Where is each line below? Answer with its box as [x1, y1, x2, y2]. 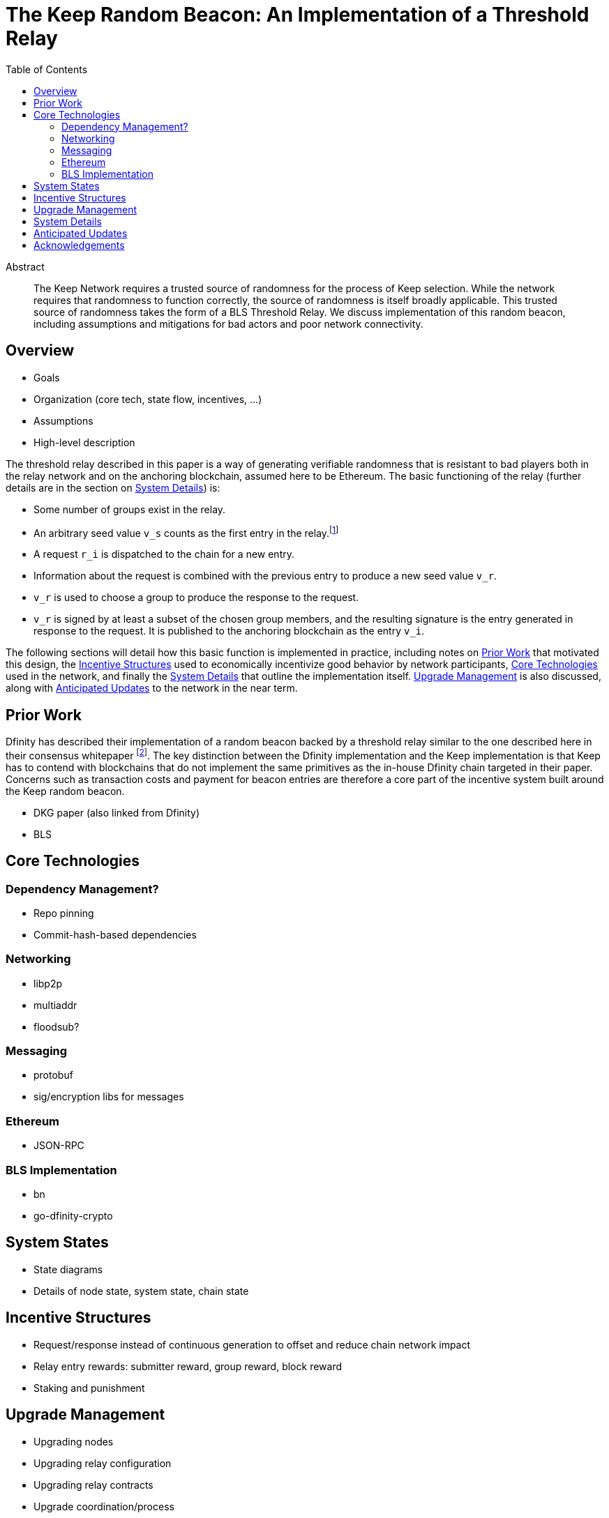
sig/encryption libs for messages [33, 1091, 184, 1103]
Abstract [6, 260, 45, 273]
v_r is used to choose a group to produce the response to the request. [33, 591, 359, 604]
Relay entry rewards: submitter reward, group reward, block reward [33, 1360, 343, 1372]
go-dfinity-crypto [33, 1209, 113, 1222]
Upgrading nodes [33, 1435, 114, 1448]
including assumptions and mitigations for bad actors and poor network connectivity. [33, 317, 423, 330]
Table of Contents [6, 63, 88, 75]
